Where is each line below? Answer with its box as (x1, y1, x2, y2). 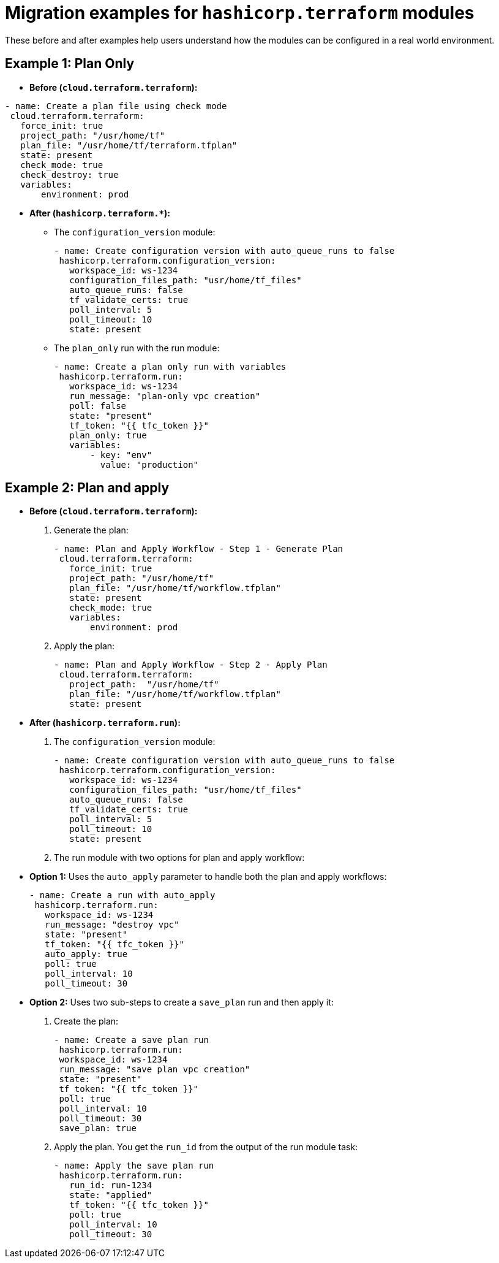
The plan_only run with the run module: (54, 342, 220, 353)
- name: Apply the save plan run (54, 1161, 214, 1171)
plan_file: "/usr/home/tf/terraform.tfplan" (20, 140, 238, 150)
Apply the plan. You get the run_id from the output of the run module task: (54, 1142, 358, 1153)
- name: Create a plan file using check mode (5, 101, 227, 111)
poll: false (69, 400, 127, 411)
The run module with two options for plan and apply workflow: (54, 852, 305, 863)
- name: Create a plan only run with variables (54, 361, 287, 372)
